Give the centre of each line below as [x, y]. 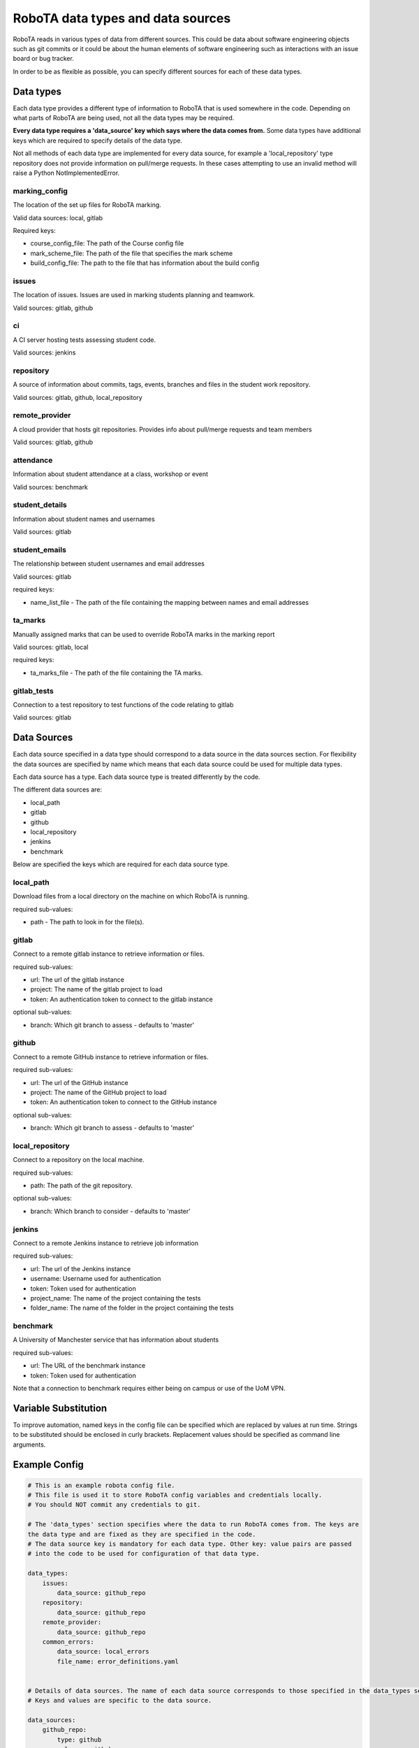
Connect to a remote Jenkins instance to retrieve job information [106, 1243]
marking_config [40, 191]
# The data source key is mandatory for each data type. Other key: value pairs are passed [190, 1544]
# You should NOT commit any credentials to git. [114, 1505]
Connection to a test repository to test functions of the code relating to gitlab [123, 705]
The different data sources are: [58, 789]
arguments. [29, 1445]
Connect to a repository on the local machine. [79, 1160]
